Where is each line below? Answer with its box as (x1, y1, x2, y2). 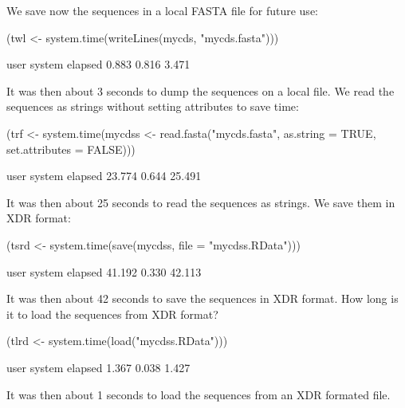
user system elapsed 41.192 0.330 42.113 (6, 263, 202, 280)
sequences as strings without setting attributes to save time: (6, 98, 299, 115)
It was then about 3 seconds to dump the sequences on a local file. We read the (6, 82, 395, 99)
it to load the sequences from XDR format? (6, 305, 218, 322)
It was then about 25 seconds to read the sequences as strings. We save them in (6, 194, 395, 210)
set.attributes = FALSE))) (6, 140, 136, 157)
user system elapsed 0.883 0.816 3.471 (6, 56, 191, 73)
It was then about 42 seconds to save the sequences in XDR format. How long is (6, 290, 399, 307)
